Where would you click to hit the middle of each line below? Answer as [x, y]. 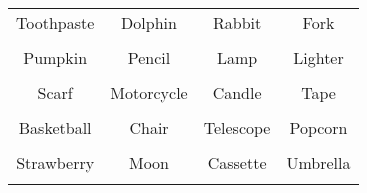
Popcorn [318, 127]
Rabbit [237, 22]
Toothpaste [55, 22]
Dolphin [149, 22]
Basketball [55, 127]
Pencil [149, 57]
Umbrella [318, 162]
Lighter [318, 57]
